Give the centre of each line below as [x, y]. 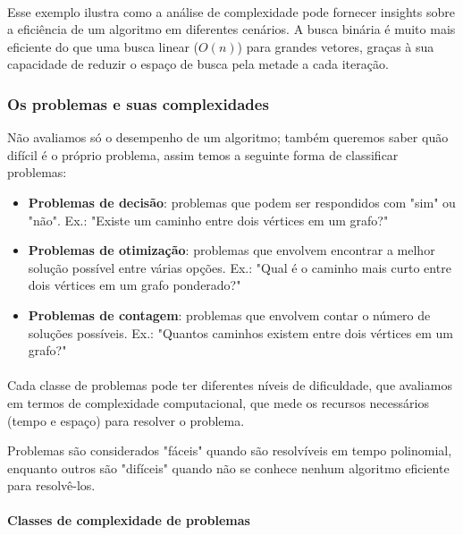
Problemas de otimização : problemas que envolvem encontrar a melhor [231, 250]
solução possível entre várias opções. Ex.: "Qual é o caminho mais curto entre [240, 267]
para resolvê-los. [51, 485]
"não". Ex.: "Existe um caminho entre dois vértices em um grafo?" [208, 220]
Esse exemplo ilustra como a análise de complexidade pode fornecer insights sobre [231, 11]
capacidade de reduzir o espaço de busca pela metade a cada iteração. [198, 64]
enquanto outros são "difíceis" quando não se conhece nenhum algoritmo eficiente [228, 467]
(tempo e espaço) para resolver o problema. [126, 420]
